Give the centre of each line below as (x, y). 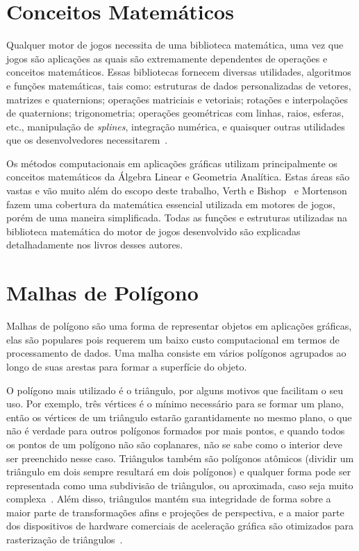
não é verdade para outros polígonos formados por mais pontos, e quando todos (176, 431)
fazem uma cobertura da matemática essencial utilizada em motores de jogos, (171, 204)
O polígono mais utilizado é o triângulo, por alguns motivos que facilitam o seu (175, 390)
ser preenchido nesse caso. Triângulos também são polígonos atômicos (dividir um (180, 458)
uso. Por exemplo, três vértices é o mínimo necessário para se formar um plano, (175, 404)
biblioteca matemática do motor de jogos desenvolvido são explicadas (153, 231)
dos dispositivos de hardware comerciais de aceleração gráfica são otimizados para (180, 526)
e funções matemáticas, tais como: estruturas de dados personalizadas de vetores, (179, 85)
